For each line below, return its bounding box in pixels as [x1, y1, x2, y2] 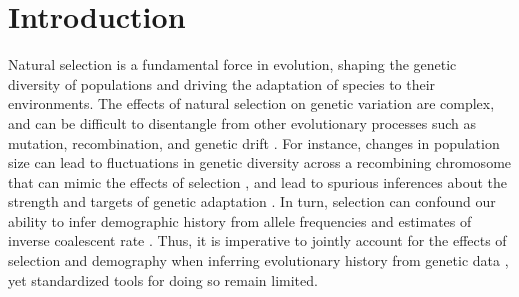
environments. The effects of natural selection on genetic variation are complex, [8, 93, 495, 114]
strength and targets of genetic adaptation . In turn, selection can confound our [8, 191, 496, 212]
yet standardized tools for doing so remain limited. [8, 269, 318, 290]
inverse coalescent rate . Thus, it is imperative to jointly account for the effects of [8, 230, 507, 251]
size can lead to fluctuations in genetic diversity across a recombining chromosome [8, 152, 512, 173]
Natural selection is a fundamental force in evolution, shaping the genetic [8, 54, 457, 75]
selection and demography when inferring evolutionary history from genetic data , [8, 250, 509, 271]
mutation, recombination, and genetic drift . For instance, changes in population [8, 132, 500, 153]
